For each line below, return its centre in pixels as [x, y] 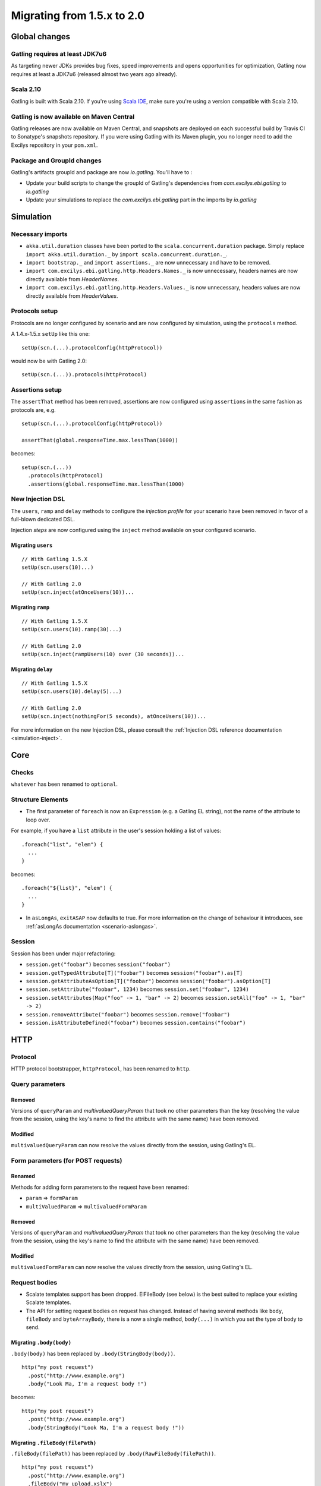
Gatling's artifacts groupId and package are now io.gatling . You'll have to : [102, 172]
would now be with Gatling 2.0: [49, 361]
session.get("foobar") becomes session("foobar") [98, 964]
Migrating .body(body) [41, 1343]
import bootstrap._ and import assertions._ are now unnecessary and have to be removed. [148, 263]
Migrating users [32, 545]
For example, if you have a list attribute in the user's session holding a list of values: [116, 831]
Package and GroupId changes [56, 160]
